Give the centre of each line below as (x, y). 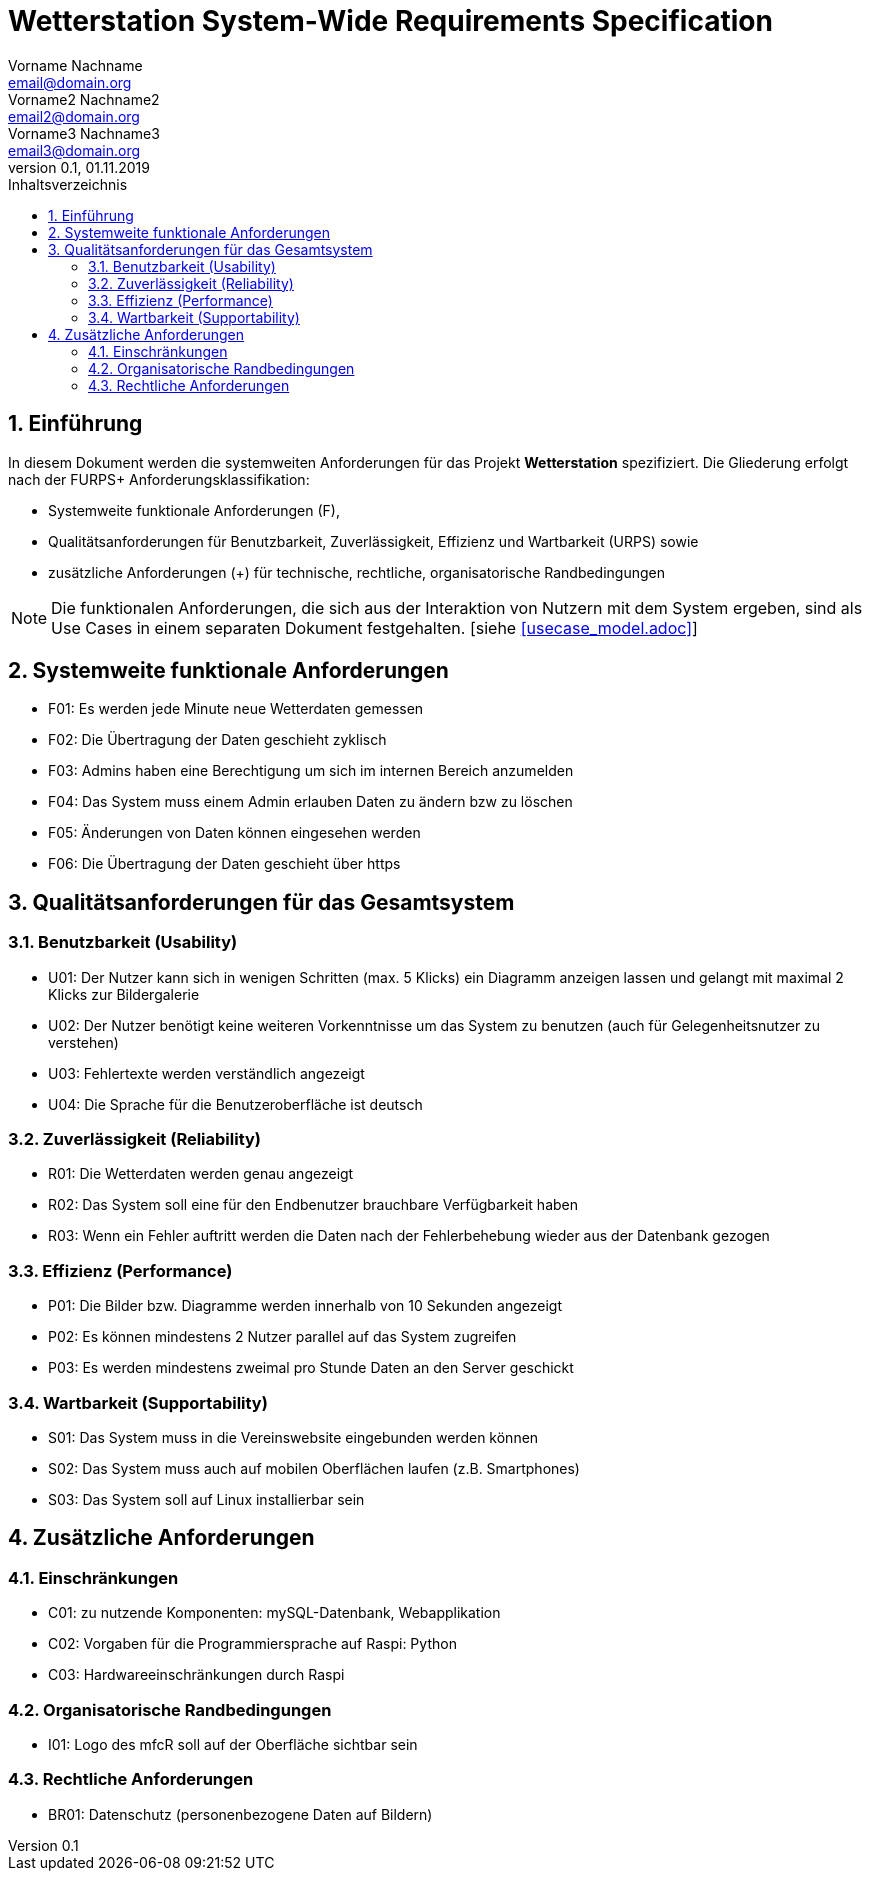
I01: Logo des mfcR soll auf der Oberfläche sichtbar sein (233, 1744)
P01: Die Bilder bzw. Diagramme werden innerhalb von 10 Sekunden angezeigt (305, 1306)
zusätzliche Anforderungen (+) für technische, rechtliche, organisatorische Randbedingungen (357, 572)
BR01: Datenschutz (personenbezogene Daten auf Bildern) (240, 1814)
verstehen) (83, 1042)
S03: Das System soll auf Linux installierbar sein (206, 1499)
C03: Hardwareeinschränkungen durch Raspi (196, 1675)
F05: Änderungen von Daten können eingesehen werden (234, 833)
